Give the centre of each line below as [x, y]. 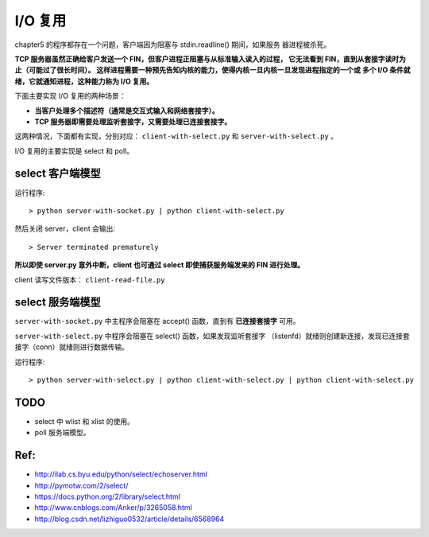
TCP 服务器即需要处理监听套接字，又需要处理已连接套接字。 [133, 121]
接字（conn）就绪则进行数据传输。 [71, 347]
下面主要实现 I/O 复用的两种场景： [70, 96]
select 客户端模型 [58, 174]
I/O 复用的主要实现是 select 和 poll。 [74, 150]
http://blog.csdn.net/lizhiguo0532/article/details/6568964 [129, 519]
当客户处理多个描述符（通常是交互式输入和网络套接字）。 [127, 111]
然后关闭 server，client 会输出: [65, 229]
